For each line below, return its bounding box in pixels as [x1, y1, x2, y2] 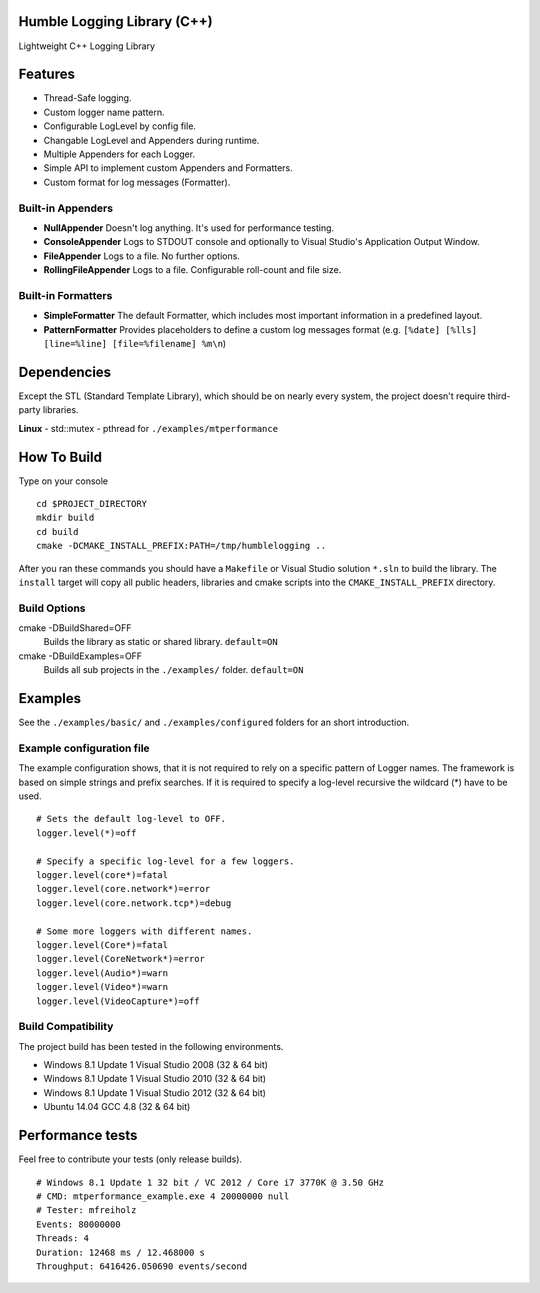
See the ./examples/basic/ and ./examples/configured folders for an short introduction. [18, 716, 410, 729]
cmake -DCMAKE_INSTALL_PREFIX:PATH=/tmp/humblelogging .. [36, 540, 327, 552]
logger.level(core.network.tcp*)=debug [36, 897, 232, 909]
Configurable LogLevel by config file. [43, 120, 197, 132]
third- [487, 390, 511, 402]
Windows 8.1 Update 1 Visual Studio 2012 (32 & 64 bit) [43, 1086, 267, 1099]
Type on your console [18, 475, 109, 487]
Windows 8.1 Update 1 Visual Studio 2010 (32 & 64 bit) [43, 1073, 267, 1085]
